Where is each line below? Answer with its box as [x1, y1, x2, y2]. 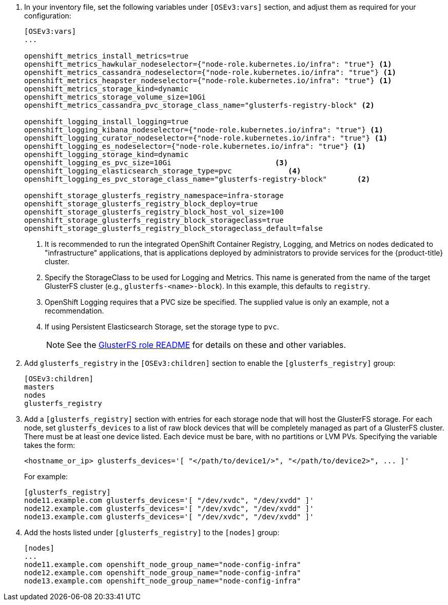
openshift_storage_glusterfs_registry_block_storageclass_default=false [24, 224, 323, 232]
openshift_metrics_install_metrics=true [24, 52, 189, 60]
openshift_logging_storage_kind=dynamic [24, 150, 189, 159]
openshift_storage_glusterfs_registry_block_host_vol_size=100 [24, 208, 284, 216]
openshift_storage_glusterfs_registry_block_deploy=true [24, 200, 258, 208]
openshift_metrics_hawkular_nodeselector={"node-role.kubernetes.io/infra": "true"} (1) [24, 60, 392, 68]
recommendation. [45, 306, 104, 315]
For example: [24, 472, 68, 481]
